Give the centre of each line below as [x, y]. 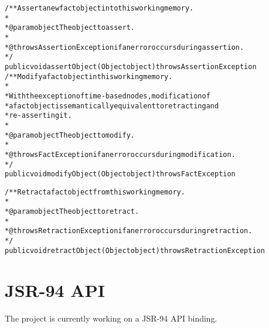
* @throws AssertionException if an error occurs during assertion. [125, 47]
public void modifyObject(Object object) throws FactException [120, 174]
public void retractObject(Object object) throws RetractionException [135, 250]
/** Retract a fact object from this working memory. [95, 192]
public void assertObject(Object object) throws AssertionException [131, 66]
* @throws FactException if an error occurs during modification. [120, 154]
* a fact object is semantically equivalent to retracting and [112, 106]
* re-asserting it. [38, 116]
